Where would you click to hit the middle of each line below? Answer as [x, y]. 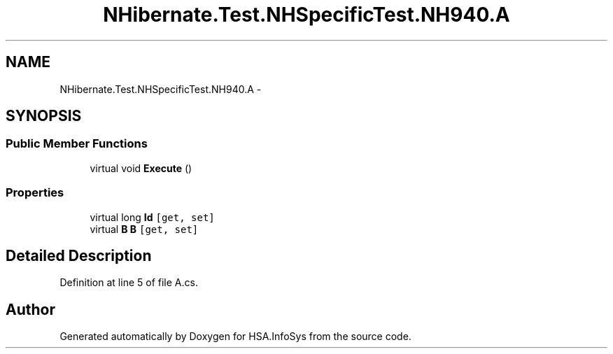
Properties [35, 193]
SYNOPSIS [44, 116]
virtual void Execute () [141, 168]
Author [30, 309]
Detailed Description [79, 255]
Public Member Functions [77, 144]
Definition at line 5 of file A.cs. [129, 283]
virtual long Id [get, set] [152, 217]
